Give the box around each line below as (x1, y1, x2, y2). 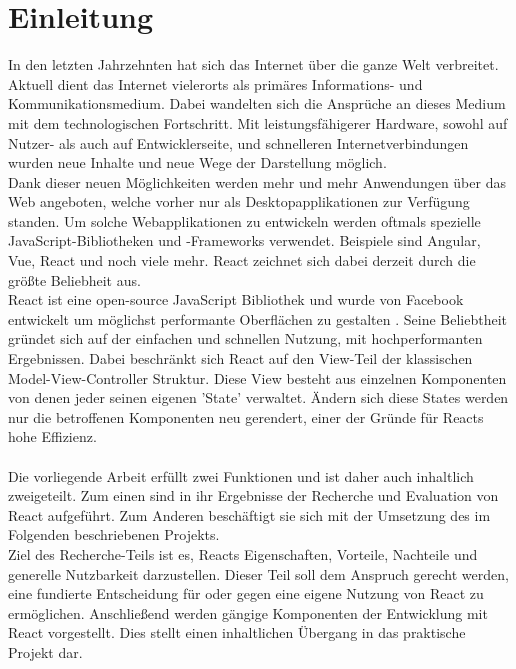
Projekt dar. (8, 641, 83, 662)
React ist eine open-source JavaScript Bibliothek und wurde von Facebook (8, 289, 464, 310)
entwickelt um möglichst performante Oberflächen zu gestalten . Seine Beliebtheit (8, 308, 507, 329)
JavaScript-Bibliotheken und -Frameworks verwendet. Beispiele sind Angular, (8, 230, 481, 251)
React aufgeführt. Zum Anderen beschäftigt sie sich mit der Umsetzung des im (8, 504, 491, 525)
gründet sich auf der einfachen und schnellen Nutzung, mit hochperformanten (8, 328, 483, 349)
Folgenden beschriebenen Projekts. (8, 524, 220, 545)
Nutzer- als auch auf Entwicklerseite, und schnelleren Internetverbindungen (8, 132, 469, 153)
